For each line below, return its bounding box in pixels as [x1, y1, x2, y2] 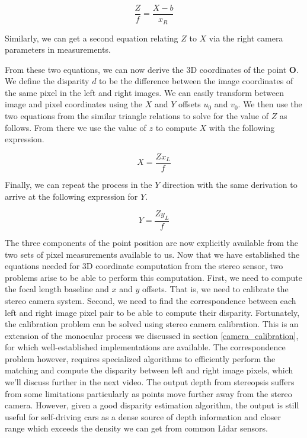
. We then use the [238, 98, 302, 110]
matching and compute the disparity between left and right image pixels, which [5, 364, 293, 376]
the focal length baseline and [5, 283, 109, 295]
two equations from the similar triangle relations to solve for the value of [5, 110, 268, 122]
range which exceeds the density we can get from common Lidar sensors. [5, 422, 268, 434]
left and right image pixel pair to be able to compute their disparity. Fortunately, [5, 306, 300, 318]
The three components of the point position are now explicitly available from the [5, 236, 298, 248]
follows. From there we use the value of [5, 121, 146, 133]
